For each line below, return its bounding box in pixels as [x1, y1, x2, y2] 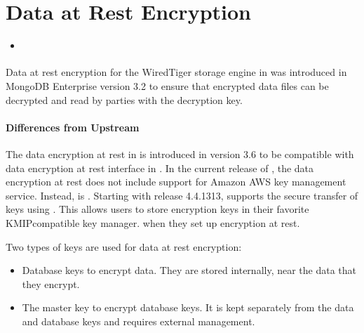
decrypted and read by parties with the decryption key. [6, 92, 243, 107]
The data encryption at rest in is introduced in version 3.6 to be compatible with [6, 147, 354, 162]
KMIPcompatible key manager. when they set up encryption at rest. [6, 216, 300, 230]
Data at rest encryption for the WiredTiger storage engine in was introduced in [6, 65, 347, 79]
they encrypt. [22, 276, 80, 291]
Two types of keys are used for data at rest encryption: [6, 239, 242, 254]
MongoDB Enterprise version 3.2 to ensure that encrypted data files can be [6, 79, 329, 93]
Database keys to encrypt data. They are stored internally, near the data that [22, 263, 357, 277]
